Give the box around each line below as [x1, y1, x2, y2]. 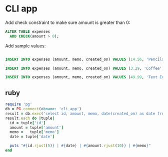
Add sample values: [5, 43, 46, 49]
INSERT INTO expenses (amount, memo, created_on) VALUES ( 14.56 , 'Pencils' [5, 57, 166, 62]
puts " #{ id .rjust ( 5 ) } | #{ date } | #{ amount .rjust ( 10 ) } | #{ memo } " [9, 143, 151, 149]
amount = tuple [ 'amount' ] [9, 125, 64, 130]
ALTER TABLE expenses [5, 29, 50, 34]
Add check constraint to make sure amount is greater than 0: [5, 19, 130, 25]
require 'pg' [5, 102, 32, 107]
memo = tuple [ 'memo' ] [9, 130, 59, 135]
